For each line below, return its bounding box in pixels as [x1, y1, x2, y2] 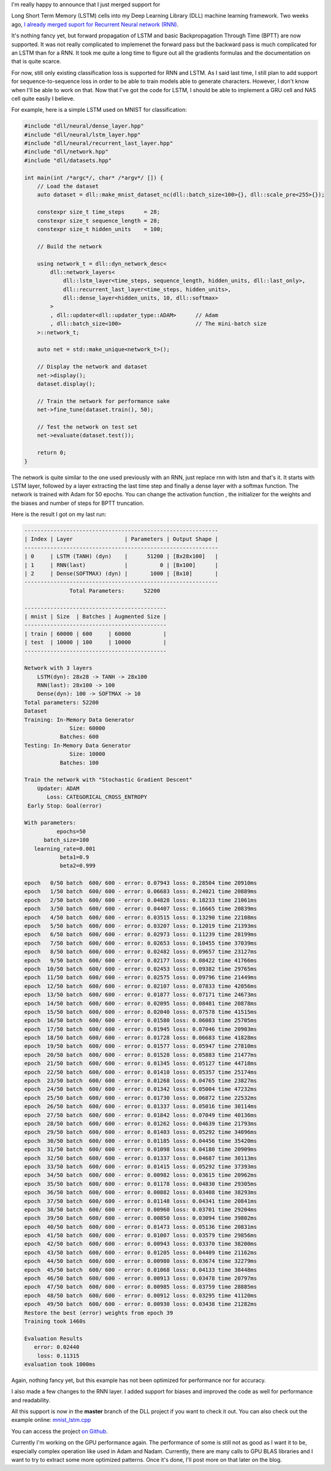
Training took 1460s [24, 1317, 86, 1325]
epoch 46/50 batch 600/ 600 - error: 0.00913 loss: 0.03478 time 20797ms [24, 1275, 257, 1282]
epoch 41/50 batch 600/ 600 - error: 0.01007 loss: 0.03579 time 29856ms [24, 1232, 257, 1239]
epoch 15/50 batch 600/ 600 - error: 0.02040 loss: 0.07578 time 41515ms [24, 1008, 257, 1015]
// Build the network [37, 243, 102, 250]
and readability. [11, 1396, 51, 1403]
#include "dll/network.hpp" [24, 148, 108, 155]
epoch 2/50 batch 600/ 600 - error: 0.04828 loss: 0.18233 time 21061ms [24, 897, 257, 903]
